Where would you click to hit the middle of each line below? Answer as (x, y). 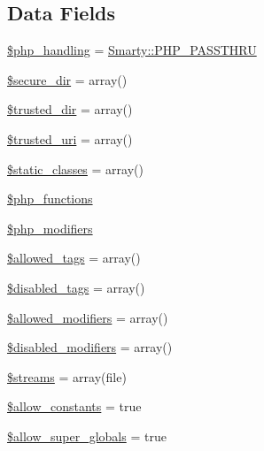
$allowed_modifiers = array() (88, 317)
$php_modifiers (50, 228)
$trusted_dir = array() (70, 109)
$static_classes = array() (75, 168)
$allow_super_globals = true (87, 436)
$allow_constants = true (74, 406)
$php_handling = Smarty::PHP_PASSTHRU (132, 50)
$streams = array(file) (67, 376)
